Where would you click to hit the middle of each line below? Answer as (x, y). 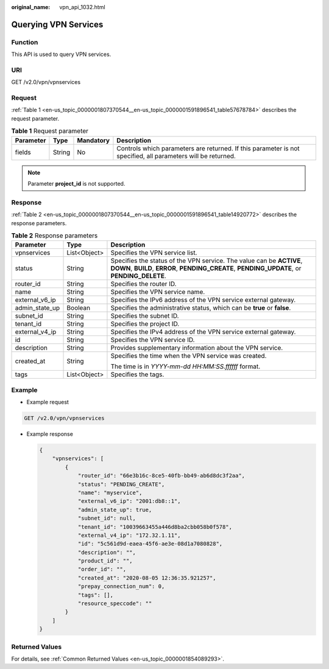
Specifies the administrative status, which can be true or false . (201, 308)
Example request (48, 402)
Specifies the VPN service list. (154, 253)
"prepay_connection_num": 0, (121, 587)
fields (23, 152)
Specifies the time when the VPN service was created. (189, 356)
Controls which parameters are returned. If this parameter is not (208, 148)
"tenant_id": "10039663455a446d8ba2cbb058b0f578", (155, 527)
